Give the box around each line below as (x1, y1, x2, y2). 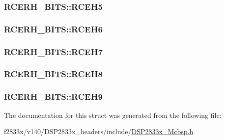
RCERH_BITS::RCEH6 (4, 23, 103, 35)
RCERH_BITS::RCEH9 (4, 90, 103, 103)
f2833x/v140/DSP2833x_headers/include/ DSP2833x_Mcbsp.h (4, 126, 194, 137)
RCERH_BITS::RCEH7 (4, 45, 103, 57)
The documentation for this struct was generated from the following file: (4, 110, 222, 120)
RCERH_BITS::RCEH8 (4, 68, 103, 80)
